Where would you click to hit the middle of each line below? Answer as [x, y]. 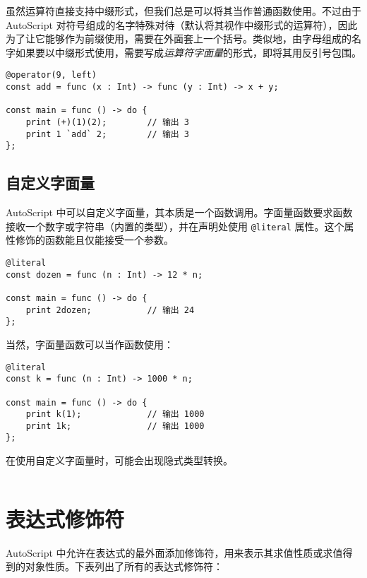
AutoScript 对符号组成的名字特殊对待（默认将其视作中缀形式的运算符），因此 [182, 24]
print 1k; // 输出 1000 [115, 426]
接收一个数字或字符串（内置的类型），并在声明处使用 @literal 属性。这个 [175, 226]
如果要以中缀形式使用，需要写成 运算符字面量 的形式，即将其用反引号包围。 [188, 52]
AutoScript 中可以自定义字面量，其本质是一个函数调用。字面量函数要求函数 [179, 212]
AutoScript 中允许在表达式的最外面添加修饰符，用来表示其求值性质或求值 [174, 552]
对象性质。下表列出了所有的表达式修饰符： [124, 566]
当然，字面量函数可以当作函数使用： [90, 344]
